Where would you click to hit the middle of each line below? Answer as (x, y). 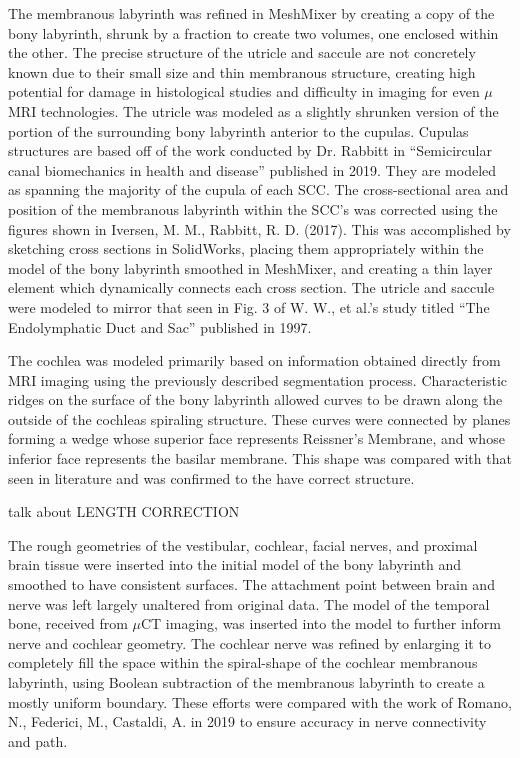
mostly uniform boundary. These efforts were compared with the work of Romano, (260, 701)
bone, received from (68, 623)
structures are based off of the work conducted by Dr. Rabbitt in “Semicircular (250, 150)
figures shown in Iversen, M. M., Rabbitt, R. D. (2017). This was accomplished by (259, 228)
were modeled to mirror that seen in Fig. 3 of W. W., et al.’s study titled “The (249, 306)
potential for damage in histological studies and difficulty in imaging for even (244, 91)
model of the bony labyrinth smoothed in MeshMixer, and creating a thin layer (250, 267)
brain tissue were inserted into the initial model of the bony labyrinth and (235, 564)
